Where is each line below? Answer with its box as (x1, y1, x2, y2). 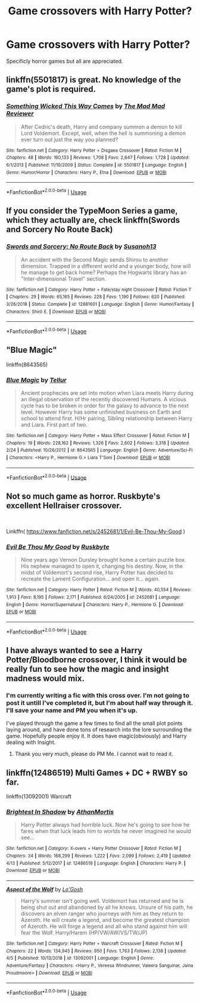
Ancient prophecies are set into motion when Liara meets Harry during (20, 389, 193, 397)
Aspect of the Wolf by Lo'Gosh (6, 886, 83, 893)
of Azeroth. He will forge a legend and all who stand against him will (20, 923, 187, 930)
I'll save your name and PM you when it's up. (6, 706, 138, 714)
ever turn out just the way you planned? (20, 136, 118, 143)
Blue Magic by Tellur (6, 376, 67, 384)
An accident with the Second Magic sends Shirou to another (20, 256, 168, 263)
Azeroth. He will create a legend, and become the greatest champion (20, 917, 190, 924)
